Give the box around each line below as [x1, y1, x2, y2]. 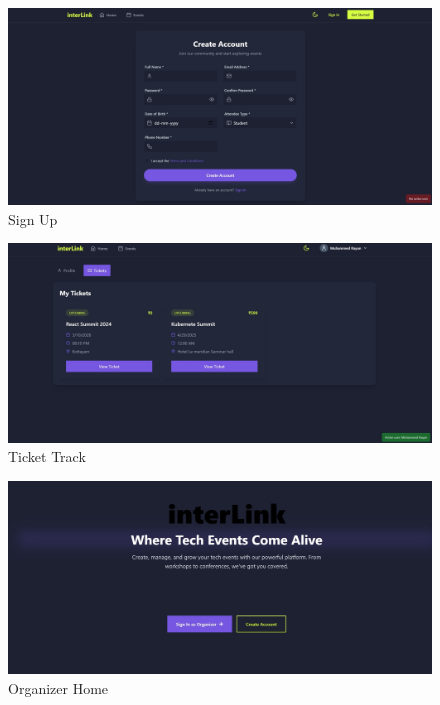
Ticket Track [8, 446, 86, 467]
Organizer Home [8, 678, 109, 698]
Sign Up [8, 208, 58, 229]
